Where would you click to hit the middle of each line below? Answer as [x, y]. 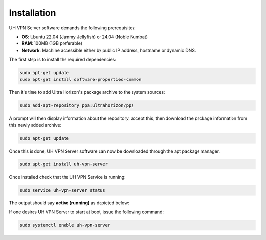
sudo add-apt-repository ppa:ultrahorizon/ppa [77, 105]
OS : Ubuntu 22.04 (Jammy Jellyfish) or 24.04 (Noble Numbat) [84, 37]
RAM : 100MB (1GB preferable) [52, 43]
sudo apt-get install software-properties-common [81, 80]
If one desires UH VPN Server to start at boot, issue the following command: [86, 212]
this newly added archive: [35, 125]
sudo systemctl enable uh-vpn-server [65, 225]
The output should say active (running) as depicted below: [69, 203]
